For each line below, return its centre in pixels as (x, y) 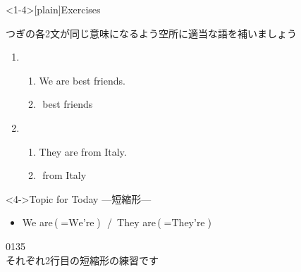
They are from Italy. (83, 151)
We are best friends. (82, 80)
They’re (188, 224)
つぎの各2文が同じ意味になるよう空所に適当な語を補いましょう (151, 33)
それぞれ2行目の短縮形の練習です (82, 260)
